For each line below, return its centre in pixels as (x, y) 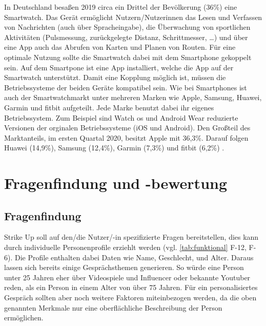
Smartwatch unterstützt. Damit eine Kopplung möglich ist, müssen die (115, 77)
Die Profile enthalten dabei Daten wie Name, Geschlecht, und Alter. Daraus (134, 257)
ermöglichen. (24, 318)
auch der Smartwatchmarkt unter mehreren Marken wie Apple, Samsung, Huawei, (133, 97)
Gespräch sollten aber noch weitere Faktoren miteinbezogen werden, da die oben (130, 298)
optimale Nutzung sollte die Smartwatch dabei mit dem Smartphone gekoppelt (128, 57)
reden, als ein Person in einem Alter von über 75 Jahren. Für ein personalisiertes (131, 287)
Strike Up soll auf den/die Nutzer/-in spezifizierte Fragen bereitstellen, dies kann (131, 237)
